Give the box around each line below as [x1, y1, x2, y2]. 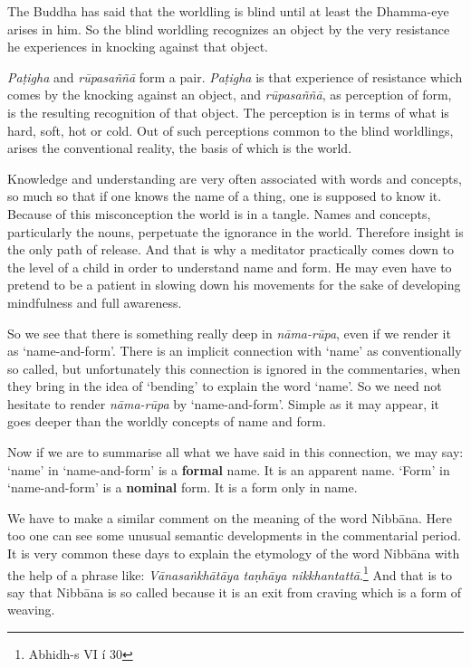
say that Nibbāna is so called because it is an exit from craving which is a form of [7, 582, 462, 601]
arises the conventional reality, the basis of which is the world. [7, 138, 352, 157]
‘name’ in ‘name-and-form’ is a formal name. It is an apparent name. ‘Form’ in [7, 460, 450, 479]
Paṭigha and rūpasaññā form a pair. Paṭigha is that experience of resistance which [7, 67, 463, 86]
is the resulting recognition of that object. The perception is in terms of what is [7, 102, 449, 121]
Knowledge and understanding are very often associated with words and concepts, [7, 168, 462, 187]
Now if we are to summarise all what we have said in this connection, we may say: [7, 443, 464, 462]
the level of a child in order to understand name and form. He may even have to [7, 257, 452, 276]
